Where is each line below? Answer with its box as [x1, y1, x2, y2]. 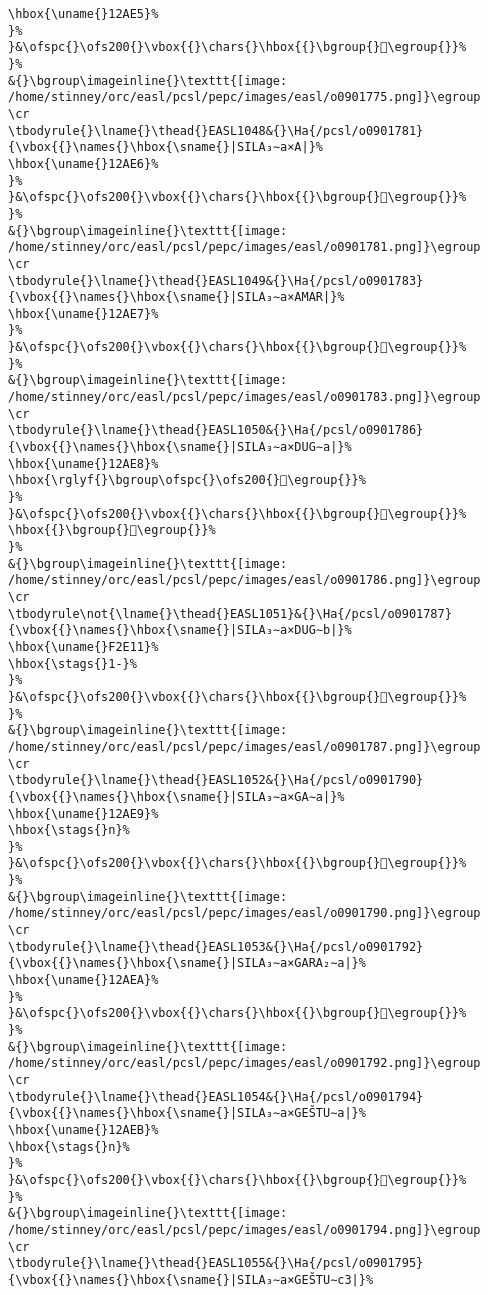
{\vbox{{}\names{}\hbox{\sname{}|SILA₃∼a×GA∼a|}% [8, 789, 345, 804]
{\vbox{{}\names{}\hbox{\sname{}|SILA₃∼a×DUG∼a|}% [8, 440, 352, 455]
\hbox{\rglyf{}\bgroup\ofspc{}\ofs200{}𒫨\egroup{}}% [8, 473, 366, 488]
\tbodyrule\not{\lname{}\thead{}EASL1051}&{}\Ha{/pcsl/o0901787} [8, 606, 452, 621]
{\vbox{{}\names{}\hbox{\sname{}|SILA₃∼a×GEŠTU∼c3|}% [8, 1272, 374, 1287]
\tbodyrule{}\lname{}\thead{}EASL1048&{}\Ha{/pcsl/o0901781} [8, 123, 424, 138]
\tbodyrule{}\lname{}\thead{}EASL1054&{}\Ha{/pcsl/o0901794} [8, 1089, 424, 1104]
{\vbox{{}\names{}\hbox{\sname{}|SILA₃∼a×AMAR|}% [8, 290, 345, 305]
